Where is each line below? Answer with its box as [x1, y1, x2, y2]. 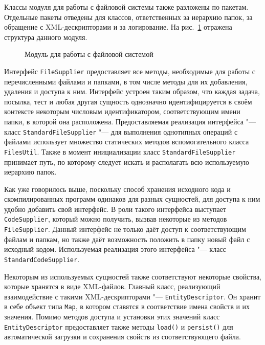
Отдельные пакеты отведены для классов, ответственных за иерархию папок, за [4, 11, 253, 22]
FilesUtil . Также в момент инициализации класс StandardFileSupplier [4, 146, 236, 157]
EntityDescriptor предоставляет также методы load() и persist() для [4, 321, 233, 332]
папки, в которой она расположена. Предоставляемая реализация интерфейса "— [4, 116, 256, 126]
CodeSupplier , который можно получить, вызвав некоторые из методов [4, 213, 227, 224]
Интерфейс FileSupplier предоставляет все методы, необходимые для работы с [4, 66, 256, 76]
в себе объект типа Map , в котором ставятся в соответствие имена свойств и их [4, 301, 250, 312]
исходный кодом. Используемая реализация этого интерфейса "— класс [4, 244, 226, 254]
